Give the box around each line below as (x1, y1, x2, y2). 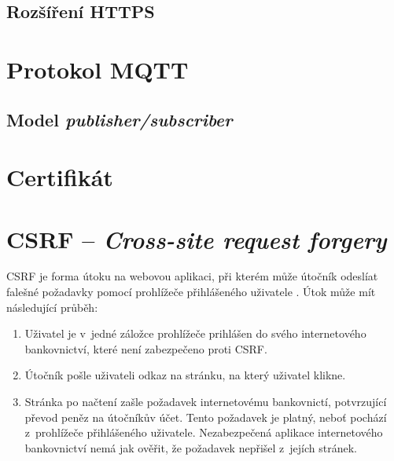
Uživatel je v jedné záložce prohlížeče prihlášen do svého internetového (24, 325, 366, 342)
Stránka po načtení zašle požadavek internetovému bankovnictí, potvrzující (24, 393, 387, 409)
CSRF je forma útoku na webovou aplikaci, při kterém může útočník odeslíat (6, 268, 378, 284)
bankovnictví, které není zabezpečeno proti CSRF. (24, 340, 267, 357)
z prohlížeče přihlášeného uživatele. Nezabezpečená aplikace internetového (24, 424, 383, 441)
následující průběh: (6, 298, 98, 315)
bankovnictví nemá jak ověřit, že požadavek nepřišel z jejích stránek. (24, 439, 358, 456)
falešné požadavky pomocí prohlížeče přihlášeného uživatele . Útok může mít (6, 284, 376, 300)
